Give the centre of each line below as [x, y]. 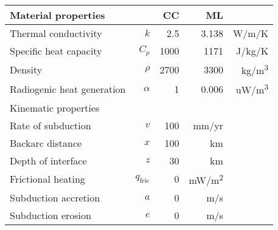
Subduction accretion [55, 197]
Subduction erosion [50, 215]
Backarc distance [46, 143]
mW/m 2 [206, 179]
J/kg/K [252, 51]
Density [26, 69]
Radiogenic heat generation [68, 89]
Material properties [57, 15]
